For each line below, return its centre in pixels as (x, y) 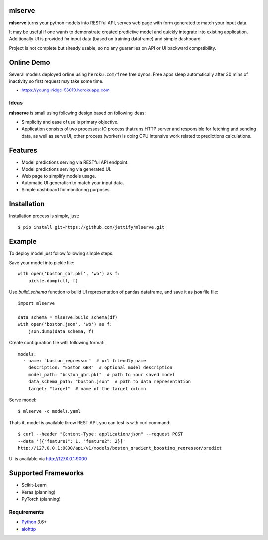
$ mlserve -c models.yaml (50, 411)
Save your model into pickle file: (42, 262)
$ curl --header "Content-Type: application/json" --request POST (100, 434)
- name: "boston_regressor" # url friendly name (85, 361)
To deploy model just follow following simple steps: (61, 253)
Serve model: (23, 400)
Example (23, 241)
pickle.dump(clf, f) (53, 281)
